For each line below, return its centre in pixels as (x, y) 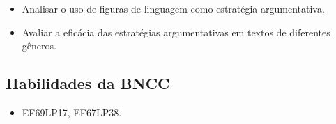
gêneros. (39, 46)
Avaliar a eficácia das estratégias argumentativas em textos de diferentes (176, 32)
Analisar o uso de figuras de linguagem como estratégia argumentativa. (173, 8)
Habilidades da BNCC (88, 83)
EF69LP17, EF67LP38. (72, 112)
